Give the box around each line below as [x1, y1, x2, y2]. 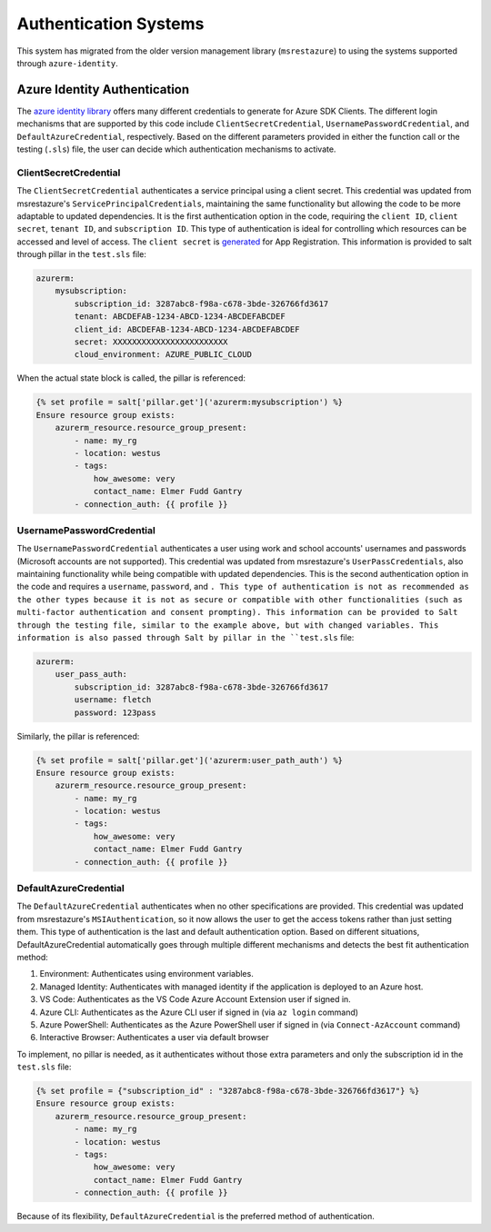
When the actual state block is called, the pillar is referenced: [16, 373, 245, 383]
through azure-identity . [16, 57, 118, 68]
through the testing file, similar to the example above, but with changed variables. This [16, 620, 439, 631]
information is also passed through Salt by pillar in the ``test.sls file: [16, 632, 355, 642]
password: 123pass [74, 707, 156, 718]
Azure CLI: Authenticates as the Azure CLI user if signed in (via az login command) [39, 1007, 359, 1018]
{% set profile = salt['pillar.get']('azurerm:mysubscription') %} [35, 397, 344, 408]
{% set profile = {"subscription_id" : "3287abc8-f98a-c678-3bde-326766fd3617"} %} [35, 1086, 420, 1097]
